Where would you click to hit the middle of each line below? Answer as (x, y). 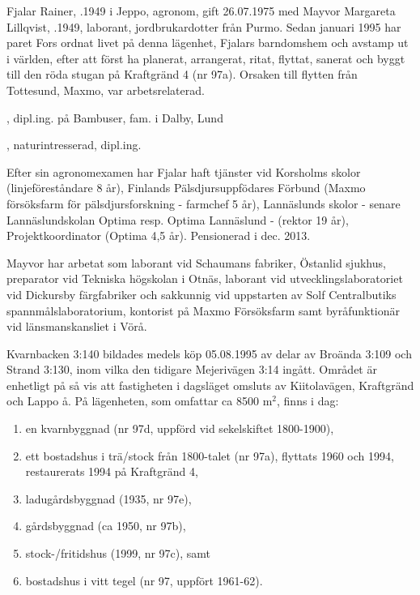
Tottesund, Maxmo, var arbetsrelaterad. (106, 90)
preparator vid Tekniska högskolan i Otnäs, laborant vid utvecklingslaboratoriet (205, 278)
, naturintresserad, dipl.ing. (74, 145)
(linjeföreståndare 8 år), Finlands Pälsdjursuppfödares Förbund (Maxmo (186, 188)
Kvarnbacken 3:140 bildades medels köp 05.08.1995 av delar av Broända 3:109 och (209, 353)
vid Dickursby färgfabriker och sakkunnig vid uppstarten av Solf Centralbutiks (202, 294)
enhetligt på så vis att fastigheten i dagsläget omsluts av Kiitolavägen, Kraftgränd (210, 385)
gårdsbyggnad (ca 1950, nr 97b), (106, 526)
